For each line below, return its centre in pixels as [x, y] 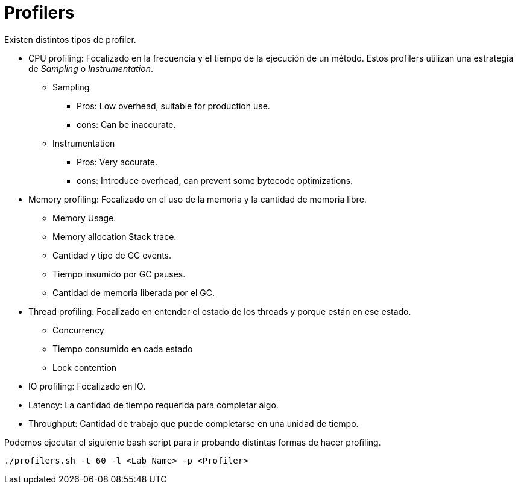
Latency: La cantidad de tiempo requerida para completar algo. [153, 405]
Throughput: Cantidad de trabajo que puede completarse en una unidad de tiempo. [194, 423]
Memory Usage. [84, 218]
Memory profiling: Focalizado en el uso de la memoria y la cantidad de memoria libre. [197, 199]
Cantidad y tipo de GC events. [112, 255]
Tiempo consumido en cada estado [123, 349]
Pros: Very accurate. [117, 162]
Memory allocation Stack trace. [115, 236]
